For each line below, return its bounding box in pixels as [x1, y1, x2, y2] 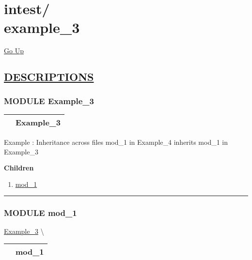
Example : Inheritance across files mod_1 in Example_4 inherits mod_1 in [4, 137, 228, 147]
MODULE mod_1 [4, 207, 77, 219]
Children [4, 163, 34, 173]
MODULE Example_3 [4, 94, 94, 107]
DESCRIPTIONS [4, 69, 94, 84]
